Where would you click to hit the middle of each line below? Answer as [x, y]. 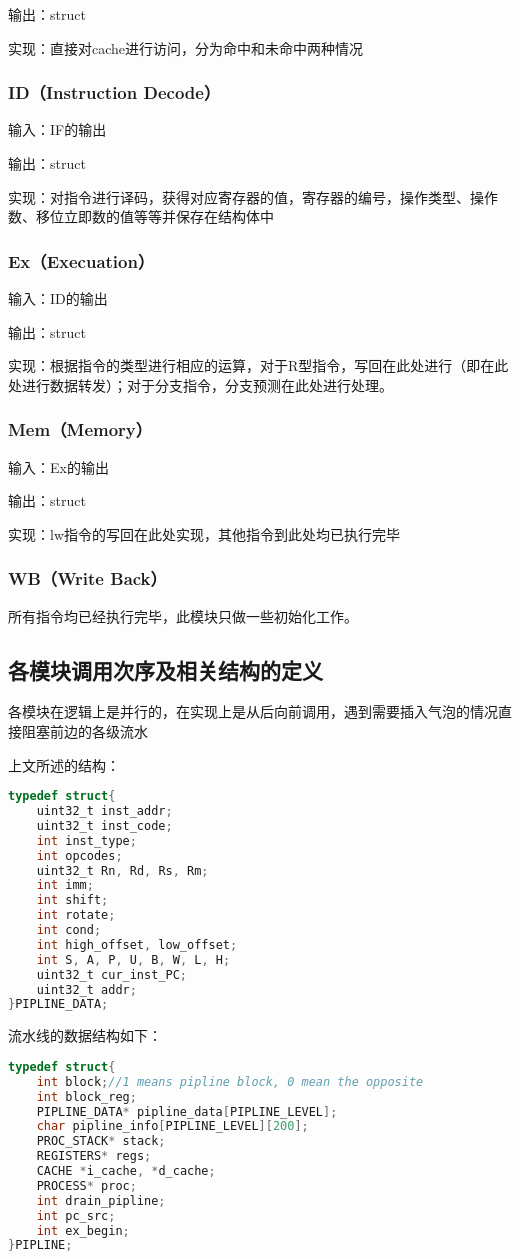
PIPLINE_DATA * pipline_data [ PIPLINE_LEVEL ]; [187, 1111]
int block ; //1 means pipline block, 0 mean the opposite [230, 1081]
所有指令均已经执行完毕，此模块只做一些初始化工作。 [183, 615]
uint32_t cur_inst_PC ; [111, 974]
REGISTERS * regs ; [94, 1156]
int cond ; [69, 930]
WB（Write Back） [87, 578]
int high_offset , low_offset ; [137, 944]
